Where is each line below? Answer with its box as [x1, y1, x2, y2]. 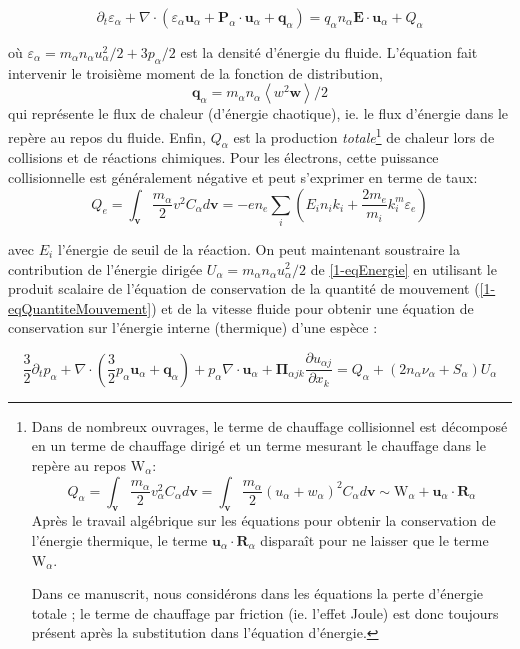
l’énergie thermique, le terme [31, 529, 208, 550]
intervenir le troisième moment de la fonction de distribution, [8, 62, 383, 83]
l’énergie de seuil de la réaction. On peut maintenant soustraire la [57, 238, 460, 259]
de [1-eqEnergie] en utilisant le [310, 258, 497, 279]
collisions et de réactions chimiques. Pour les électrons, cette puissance [8, 147, 439, 168]
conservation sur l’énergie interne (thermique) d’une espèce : [8, 317, 378, 338]
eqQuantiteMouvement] [8, 297, 152, 318]
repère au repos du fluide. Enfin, [8, 126, 206, 147]
